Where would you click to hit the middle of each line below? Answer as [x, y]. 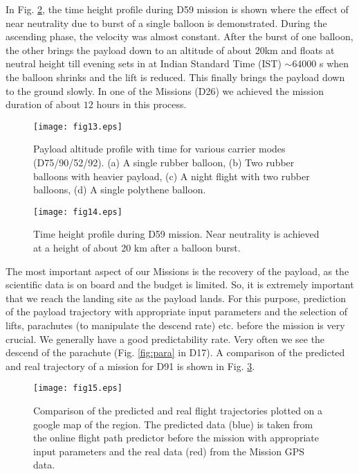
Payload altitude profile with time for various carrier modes [159, 149]
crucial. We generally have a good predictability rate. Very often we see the [165, 339]
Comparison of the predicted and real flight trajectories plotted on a [178, 411]
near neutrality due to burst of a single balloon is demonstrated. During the [166, 23]
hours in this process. [141, 104]
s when [334, 63]
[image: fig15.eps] [78, 388]
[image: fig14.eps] [78, 212]
